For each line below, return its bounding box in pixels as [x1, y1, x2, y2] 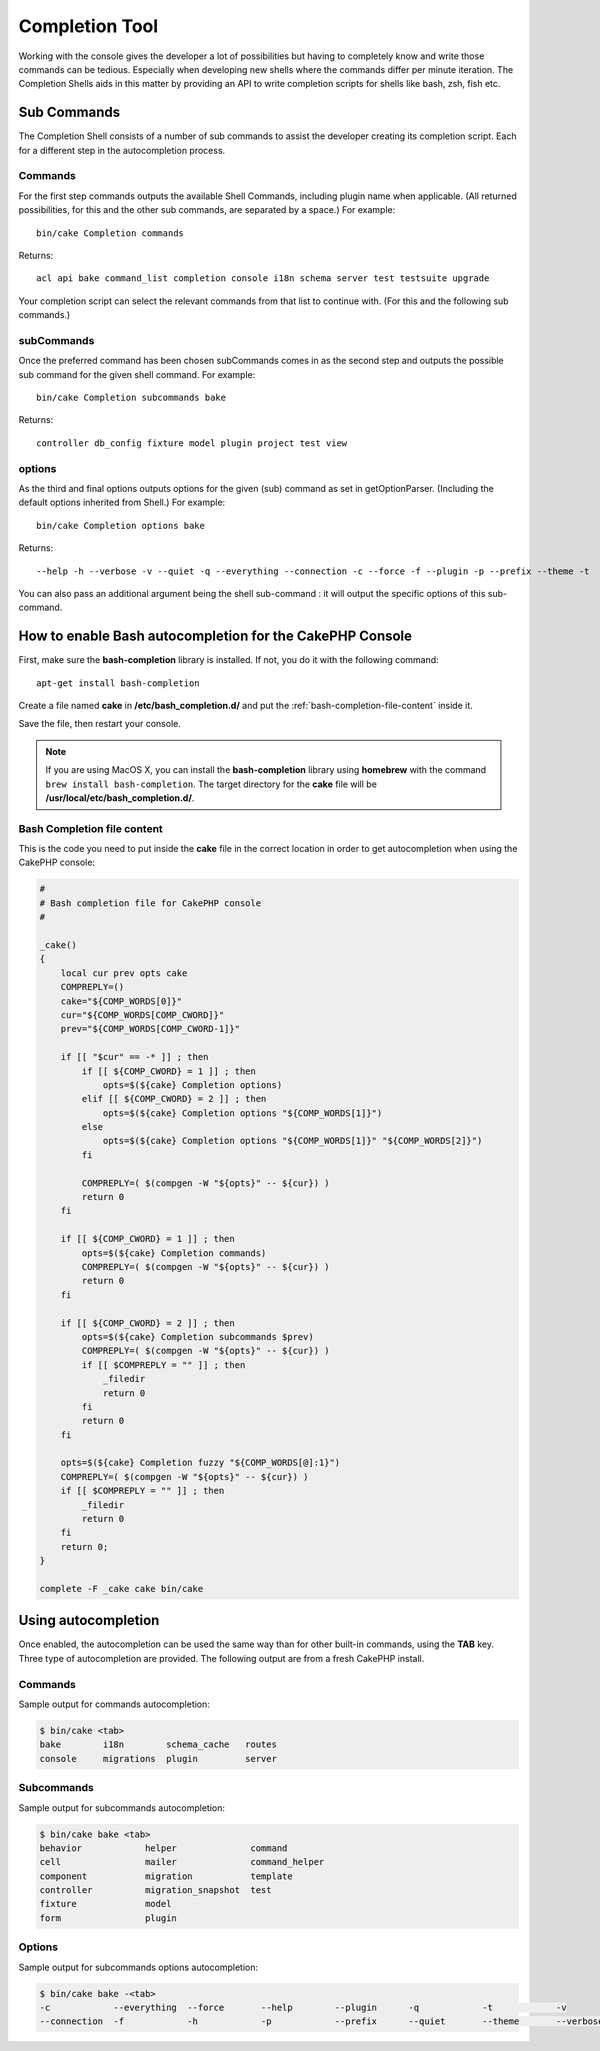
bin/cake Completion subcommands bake [36, 392, 227, 404]
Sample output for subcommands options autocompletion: [18, 1961, 259, 1973]
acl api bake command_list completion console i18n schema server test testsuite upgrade [36, 273, 490, 284]
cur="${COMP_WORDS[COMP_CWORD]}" [60, 1009, 225, 1020]
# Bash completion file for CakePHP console [39, 897, 262, 909]
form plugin [39, 1912, 177, 1924]
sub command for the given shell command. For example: [18, 368, 256, 380]
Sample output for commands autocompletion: [18, 1698, 210, 1710]
